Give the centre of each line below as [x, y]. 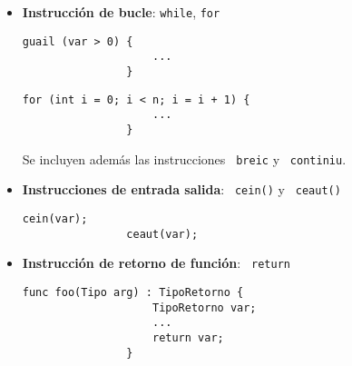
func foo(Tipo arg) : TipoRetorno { [133, 292]
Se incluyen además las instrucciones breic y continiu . [184, 158]
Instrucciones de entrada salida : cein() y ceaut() [181, 189]
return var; [188, 337]
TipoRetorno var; [204, 307]
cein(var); [55, 218]
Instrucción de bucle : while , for [121, 12]
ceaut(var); [162, 234]
